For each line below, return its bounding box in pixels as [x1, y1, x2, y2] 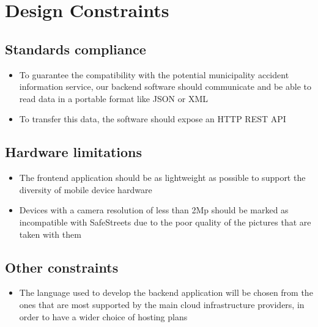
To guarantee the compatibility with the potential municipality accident [19, 68, 289, 81]
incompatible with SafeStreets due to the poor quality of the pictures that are [19, 215, 311, 228]
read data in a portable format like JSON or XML [19, 92, 208, 105]
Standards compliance [5, 39, 146, 58]
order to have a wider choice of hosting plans [19, 310, 188, 323]
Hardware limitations [5, 142, 142, 161]
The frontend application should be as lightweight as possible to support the [19, 171, 306, 184]
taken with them [19, 227, 81, 240]
